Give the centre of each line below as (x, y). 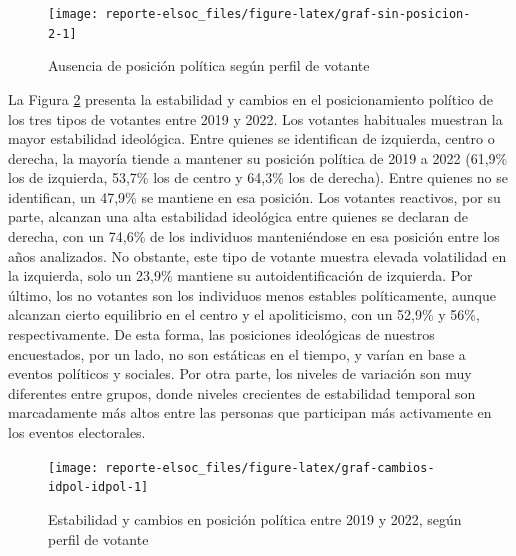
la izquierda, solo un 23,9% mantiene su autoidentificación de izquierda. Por (240, 275)
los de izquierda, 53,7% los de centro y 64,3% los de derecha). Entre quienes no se (258, 177)
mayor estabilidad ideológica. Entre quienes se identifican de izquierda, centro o (251, 138)
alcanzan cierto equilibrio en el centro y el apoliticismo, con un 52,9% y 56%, (244, 314)
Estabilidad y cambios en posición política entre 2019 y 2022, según (255, 518)
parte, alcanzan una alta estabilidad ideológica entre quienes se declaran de (238, 216)
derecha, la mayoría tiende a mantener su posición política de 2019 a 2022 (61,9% (258, 157)
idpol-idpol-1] (98, 487)
